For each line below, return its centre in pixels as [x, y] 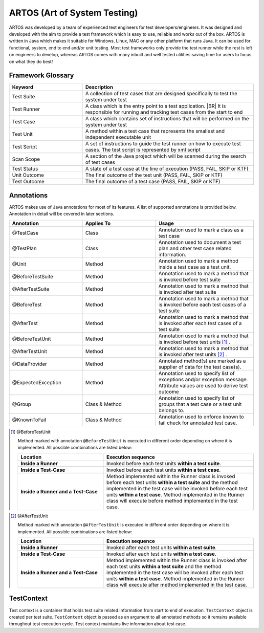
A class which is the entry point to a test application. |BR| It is [156, 106]
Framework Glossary [42, 76]
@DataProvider [30, 364]
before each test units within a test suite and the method [172, 482]
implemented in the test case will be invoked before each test [177, 488]
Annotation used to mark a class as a [201, 230]
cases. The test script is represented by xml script [143, 150]
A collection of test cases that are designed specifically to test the [161, 94]
